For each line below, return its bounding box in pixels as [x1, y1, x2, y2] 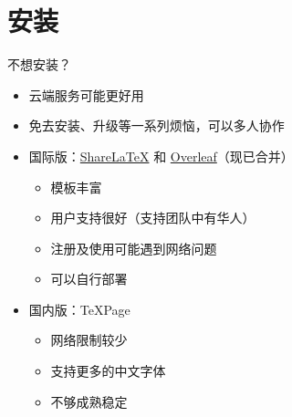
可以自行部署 [50, 269, 128, 288]
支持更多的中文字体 [50, 361, 166, 381]
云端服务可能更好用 [28, 85, 144, 104]
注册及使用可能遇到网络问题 [50, 238, 217, 257]
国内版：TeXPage [28, 299, 130, 318]
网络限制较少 [50, 330, 128, 349]
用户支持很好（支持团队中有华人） [50, 208, 255, 227]
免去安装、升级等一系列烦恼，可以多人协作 [28, 116, 285, 135]
